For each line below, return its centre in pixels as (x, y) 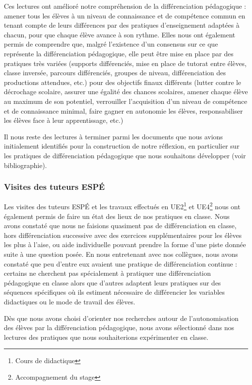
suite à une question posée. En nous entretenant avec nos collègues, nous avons (121, 254)
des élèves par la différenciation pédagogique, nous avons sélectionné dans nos (119, 327)
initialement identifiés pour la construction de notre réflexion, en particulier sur (122, 146)
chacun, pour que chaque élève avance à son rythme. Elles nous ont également (120, 34)
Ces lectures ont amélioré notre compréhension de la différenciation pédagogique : (125, 6)
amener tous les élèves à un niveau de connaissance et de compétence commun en (125, 15)
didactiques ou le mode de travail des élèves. (70, 301)
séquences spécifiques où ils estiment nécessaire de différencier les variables (114, 292)
